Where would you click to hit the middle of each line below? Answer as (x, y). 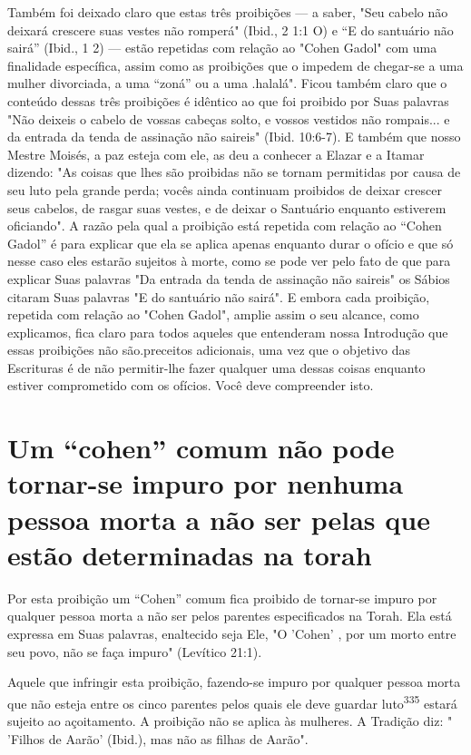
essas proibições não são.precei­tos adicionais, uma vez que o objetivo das (209, 350)
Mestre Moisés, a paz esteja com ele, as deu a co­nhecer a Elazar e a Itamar (216, 154)
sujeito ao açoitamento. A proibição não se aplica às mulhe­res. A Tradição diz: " (230, 720)
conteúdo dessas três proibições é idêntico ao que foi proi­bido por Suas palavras (228, 100)
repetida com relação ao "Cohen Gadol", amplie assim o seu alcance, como (213, 314)
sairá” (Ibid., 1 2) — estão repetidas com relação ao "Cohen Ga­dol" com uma (222, 48)
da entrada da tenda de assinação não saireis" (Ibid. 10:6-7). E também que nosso (234, 137)
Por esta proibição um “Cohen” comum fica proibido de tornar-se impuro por (222, 598)
